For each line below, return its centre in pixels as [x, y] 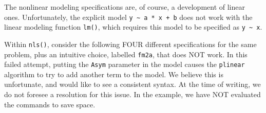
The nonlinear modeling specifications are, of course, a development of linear [125, 7]
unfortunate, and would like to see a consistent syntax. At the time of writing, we [132, 84]
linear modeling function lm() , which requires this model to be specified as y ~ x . [133, 27]
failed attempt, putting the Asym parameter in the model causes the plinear [125, 64]
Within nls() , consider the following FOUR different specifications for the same [130, 44]
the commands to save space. [50, 104]
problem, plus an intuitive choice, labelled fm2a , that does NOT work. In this [126, 54]
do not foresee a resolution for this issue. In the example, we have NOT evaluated [132, 94]
